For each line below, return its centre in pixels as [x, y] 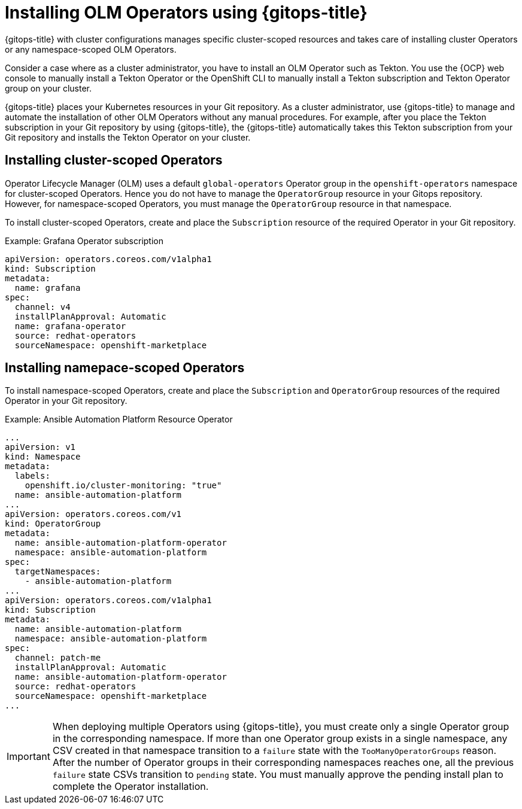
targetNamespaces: [58, 572]
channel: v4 [43, 307]
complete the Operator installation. [130, 787]
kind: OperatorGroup [53, 524]
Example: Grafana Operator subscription [84, 241]
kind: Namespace [43, 457]
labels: [32, 476]
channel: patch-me [58, 658]
